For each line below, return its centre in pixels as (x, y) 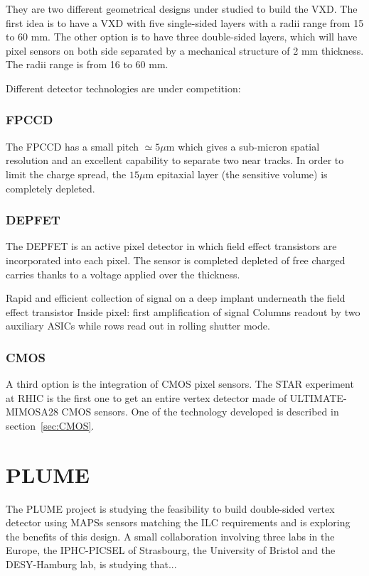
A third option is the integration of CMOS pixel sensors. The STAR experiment (180, 384)
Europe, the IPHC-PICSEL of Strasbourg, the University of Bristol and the (171, 550)
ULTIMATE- (318, 397)
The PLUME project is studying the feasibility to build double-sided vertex (170, 508)
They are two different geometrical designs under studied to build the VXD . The (182, 9)
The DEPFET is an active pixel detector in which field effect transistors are (171, 246)
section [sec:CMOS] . (50, 425)
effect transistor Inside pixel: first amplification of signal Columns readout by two (183, 311)
